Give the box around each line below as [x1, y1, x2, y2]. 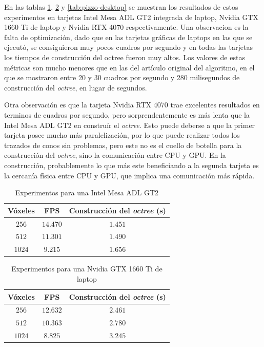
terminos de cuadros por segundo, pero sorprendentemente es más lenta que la [4, 109, 250, 120]
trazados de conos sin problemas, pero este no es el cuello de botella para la [4, 139, 242, 150]
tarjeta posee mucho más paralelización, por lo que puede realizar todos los [4, 130, 240, 140]
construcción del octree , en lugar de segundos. [4, 82, 147, 93]
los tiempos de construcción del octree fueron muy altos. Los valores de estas [4, 51, 245, 62]
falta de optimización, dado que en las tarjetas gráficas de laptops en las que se [4, 31, 253, 42]
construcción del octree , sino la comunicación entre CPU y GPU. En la [4, 150, 226, 160]
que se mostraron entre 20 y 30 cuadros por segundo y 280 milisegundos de [4, 72, 240, 83]
